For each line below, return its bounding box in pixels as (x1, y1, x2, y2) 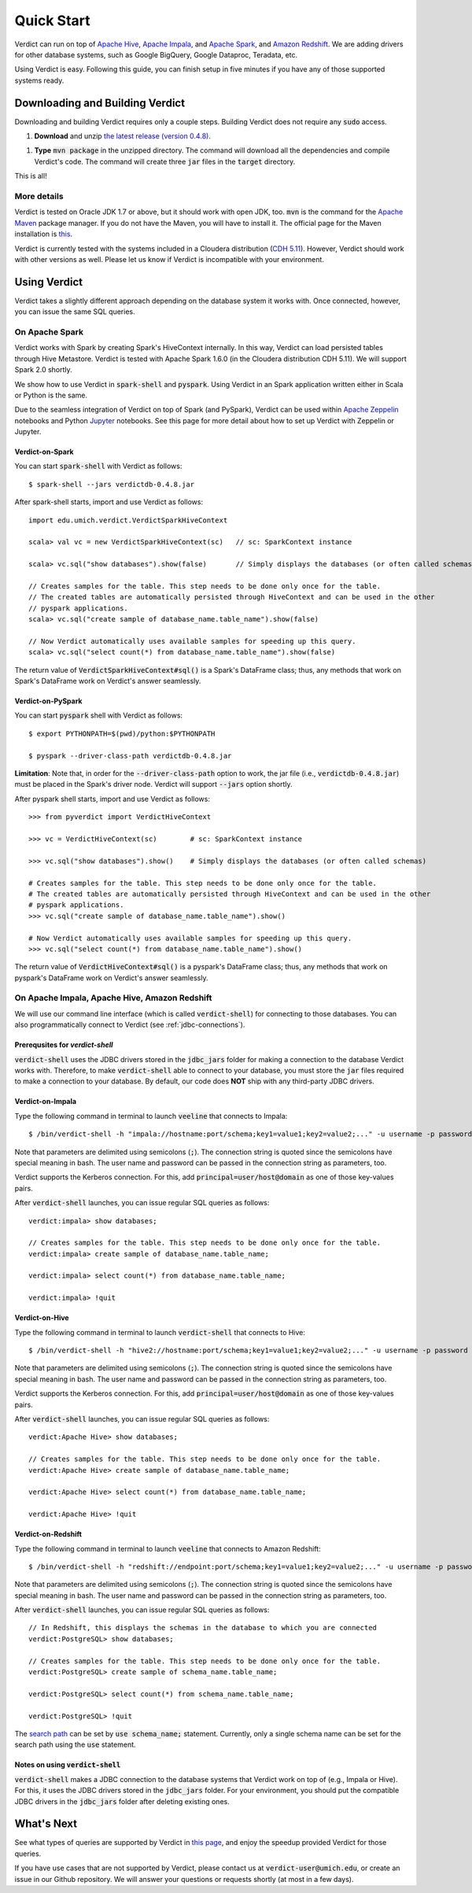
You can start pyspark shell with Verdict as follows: (14, 710, 183, 720)
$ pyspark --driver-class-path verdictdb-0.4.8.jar (28, 751, 232, 760)
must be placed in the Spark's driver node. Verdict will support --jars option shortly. (14, 780, 293, 789)
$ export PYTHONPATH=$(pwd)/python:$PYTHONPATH (28, 729, 216, 738)
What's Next (14, 1817, 78, 1831)
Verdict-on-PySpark (14, 696, 83, 706)
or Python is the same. (14, 390, 88, 400)
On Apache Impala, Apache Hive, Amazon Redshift (14, 992, 212, 1003)
